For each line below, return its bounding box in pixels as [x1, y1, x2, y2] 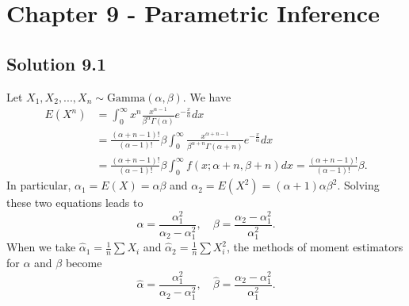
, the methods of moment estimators [227, 239, 403, 255]
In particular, [6, 177, 71, 193]
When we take [6, 239, 76, 255]
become [65, 254, 102, 270]
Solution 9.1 [6, 51, 107, 75]
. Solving [337, 177, 380, 193]
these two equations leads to [6, 194, 143, 211]
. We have [182, 88, 231, 105]
